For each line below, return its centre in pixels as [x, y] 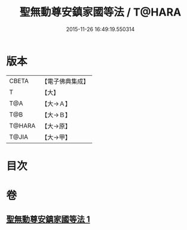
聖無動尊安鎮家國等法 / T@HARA [100, 12]
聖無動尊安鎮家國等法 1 [48, 220]
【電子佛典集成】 [65, 81]
